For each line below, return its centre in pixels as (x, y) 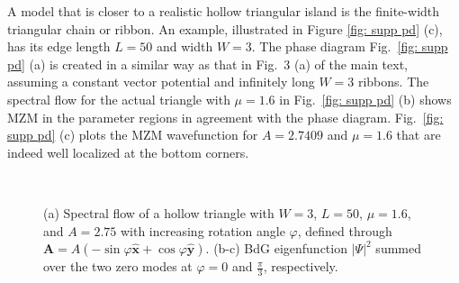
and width (185, 46)
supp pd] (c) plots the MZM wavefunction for (133, 135)
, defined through (345, 230)
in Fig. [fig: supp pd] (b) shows (365, 99)
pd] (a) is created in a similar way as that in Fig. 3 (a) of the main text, (207, 64)
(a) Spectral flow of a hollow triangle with (159, 212)
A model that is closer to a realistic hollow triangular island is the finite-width (224, 11)
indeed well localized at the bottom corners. (128, 152)
